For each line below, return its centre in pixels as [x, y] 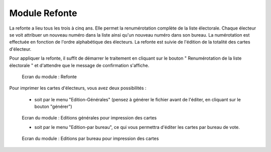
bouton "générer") [53, 107]
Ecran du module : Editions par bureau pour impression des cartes [90, 138]
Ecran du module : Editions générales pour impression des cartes [89, 118]
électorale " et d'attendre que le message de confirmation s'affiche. [79, 65]
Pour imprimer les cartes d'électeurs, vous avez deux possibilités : [78, 88]
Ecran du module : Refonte [49, 77]
